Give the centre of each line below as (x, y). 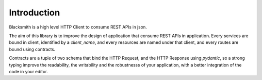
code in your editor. (28, 71)
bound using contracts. (32, 49)
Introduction (34, 13)
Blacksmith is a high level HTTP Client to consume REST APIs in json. (78, 27)
